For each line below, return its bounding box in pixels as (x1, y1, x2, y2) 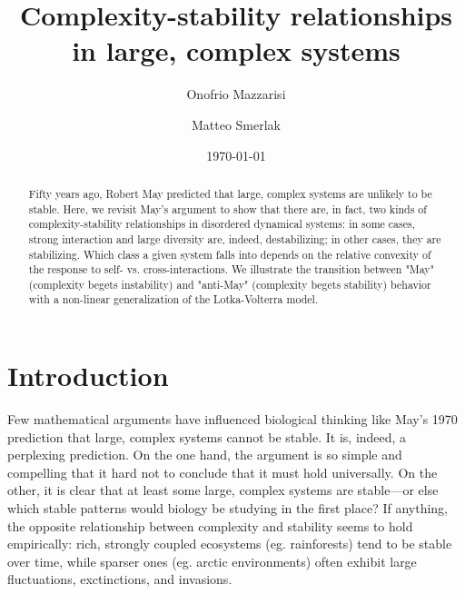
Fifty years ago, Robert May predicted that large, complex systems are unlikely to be (28, 185, 432, 201)
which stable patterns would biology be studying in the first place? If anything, (7, 499, 448, 518)
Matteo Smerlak (191, 114, 282, 134)
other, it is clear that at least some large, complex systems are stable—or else (7, 480, 439, 500)
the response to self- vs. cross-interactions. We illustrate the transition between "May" (28, 262, 435, 277)
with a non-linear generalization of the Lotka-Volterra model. (28, 292, 319, 307)
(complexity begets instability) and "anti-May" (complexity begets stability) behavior (28, 276, 431, 292)
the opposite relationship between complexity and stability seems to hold (7, 516, 413, 535)
